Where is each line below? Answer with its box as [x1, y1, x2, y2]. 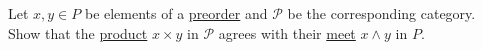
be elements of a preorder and [84, 3, 268, 23]
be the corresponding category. [287, 3, 476, 23]
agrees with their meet [218, 22, 356, 43]
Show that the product [8, 22, 148, 43]
